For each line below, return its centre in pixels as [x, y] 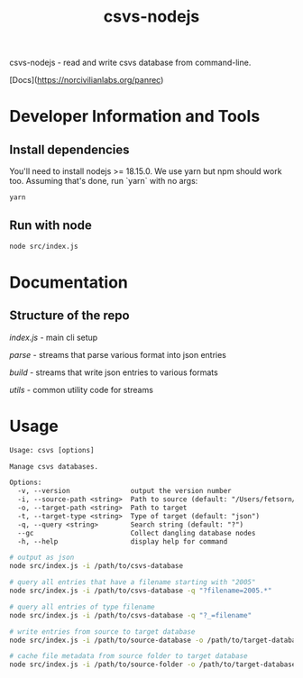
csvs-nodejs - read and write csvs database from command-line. [130, 63]
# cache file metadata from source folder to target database [129, 656]
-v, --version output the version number [124, 491]
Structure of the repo [69, 316]
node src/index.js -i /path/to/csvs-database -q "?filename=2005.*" [141, 591]
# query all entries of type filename [82, 607]
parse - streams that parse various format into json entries [118, 354]
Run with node [50, 226]
